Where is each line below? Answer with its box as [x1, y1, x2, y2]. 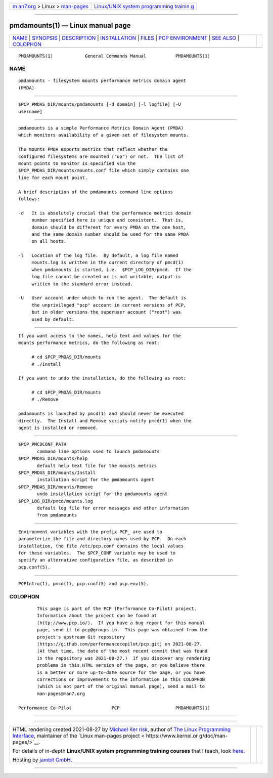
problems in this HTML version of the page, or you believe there [37, 663, 205, 668]
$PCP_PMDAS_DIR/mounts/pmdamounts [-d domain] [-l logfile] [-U [18, 102, 181, 107]
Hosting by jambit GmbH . [12, 756, 73, 763]
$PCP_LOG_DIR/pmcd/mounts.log [18, 498, 94, 504]
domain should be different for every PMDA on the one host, [31, 224, 187, 230]
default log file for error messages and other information [37, 505, 189, 511]
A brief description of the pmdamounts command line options [18, 189, 173, 195]
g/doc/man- [199, 732, 228, 739]
